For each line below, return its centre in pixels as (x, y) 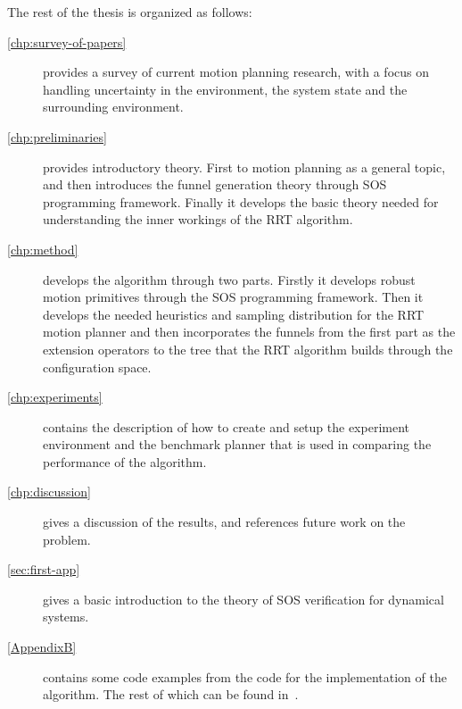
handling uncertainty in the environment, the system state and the (225, 89)
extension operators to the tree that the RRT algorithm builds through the (248, 349)
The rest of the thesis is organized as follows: (130, 12)
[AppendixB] (42, 647)
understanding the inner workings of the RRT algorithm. (198, 219)
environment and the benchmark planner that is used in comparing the (237, 444)
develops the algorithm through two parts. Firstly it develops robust (229, 279)
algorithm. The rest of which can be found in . (171, 694)
